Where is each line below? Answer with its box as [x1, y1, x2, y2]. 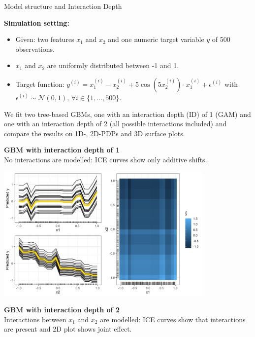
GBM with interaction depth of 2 [4, 304, 120, 315]
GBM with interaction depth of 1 [4, 145, 120, 155]
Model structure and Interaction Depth [4, 1, 122, 11]
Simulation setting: [4, 17, 69, 28]
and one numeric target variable [108, 34, 204, 44]
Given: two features [15, 34, 74, 44]
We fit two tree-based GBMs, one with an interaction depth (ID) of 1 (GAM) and [4, 109, 251, 119]
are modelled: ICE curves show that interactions [100, 314, 246, 324]
